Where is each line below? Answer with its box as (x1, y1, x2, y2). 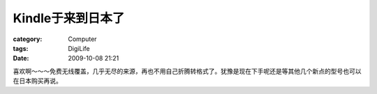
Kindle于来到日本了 (13, 10, 125, 26)
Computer (68, 35, 97, 43)
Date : (13, 54, 29, 63)
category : (13, 35, 43, 43)
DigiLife (68, 44, 90, 52)
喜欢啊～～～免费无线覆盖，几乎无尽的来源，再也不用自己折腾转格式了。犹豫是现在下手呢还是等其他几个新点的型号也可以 (13, 67, 362, 75)
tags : (13, 44, 29, 52)
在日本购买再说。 (13, 77, 62, 85)
